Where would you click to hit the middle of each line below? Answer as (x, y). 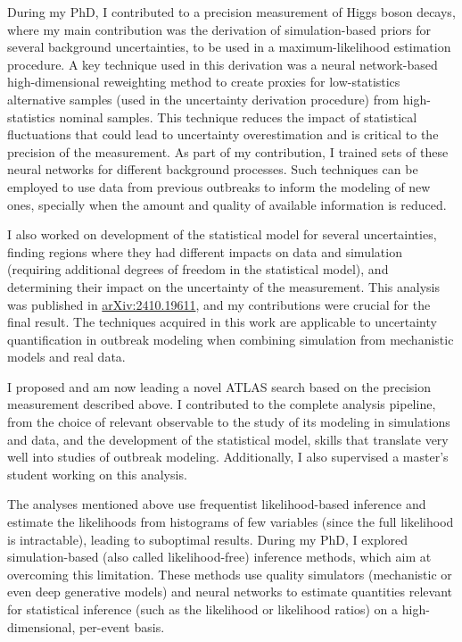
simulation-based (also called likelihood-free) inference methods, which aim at (219, 557)
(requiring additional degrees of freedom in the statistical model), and (198, 269)
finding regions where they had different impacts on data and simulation (205, 251)
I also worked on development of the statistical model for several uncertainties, (222, 234)
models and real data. (66, 357)
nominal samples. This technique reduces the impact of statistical (238, 117)
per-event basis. (122, 626)
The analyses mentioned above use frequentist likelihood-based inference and (217, 504)
